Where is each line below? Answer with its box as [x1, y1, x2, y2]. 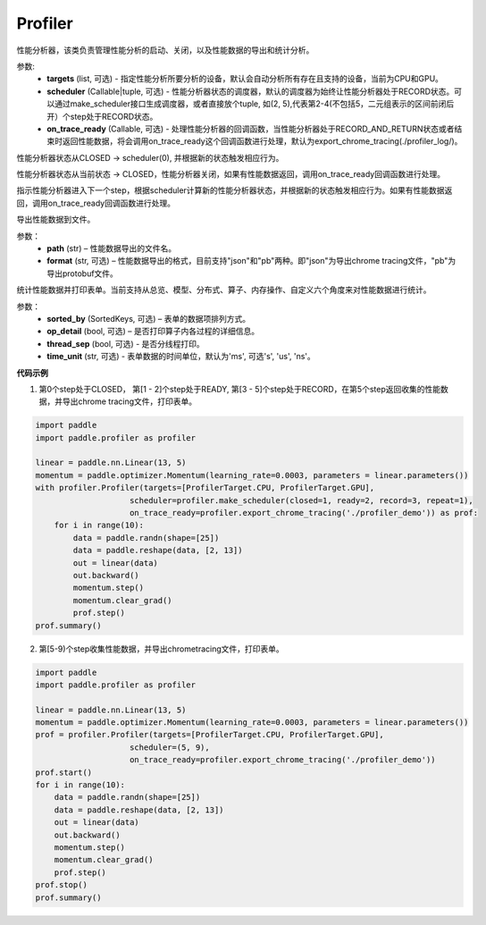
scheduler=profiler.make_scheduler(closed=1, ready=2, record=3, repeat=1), [130, 495, 473, 505]
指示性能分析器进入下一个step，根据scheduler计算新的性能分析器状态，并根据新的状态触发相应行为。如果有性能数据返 [16, 185, 453, 196]
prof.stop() [35, 880, 88, 890]
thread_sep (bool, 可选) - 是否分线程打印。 [46, 338, 205, 349]
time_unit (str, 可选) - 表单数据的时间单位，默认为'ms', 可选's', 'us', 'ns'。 [46, 351, 316, 362]
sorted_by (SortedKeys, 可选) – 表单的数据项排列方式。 [46, 313, 250, 324]
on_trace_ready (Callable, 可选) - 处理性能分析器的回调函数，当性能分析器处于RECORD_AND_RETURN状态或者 [46, 123, 455, 134]
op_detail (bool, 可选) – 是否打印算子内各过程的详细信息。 [46, 326, 259, 337]
